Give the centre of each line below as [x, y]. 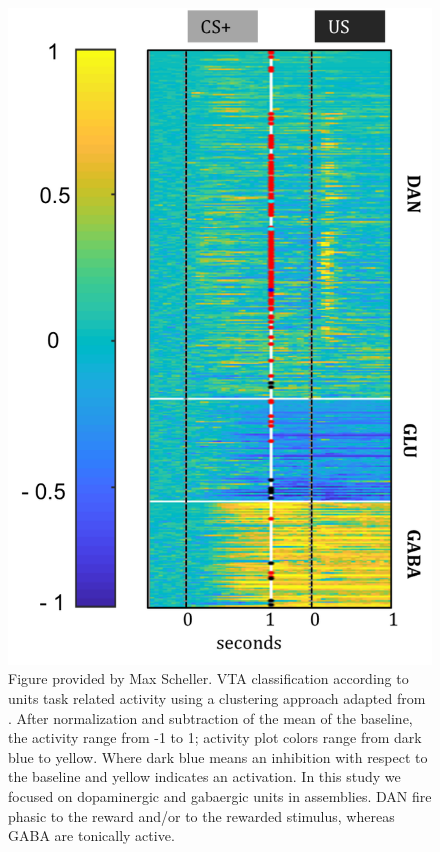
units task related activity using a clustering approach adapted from [217, 698]
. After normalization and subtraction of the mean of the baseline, [210, 717]
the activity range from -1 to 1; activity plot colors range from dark [215, 737]
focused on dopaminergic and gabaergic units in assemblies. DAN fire [220, 796]
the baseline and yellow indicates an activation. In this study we [204, 776]
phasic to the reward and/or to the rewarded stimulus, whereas [201, 815]
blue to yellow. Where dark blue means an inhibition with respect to [218, 756]
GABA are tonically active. [91, 835]
